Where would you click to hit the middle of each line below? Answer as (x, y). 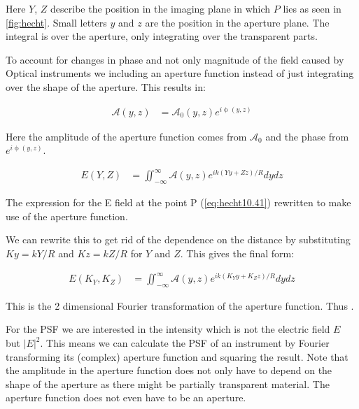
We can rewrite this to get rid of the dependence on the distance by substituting (178, 239)
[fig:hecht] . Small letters (56, 22)
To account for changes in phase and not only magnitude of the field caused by (175, 59)
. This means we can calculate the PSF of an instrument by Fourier (185, 343)
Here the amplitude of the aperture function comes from (126, 136)
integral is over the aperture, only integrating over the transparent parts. (162, 36)
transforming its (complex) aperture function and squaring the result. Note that (177, 356)
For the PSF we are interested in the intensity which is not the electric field (168, 329)
